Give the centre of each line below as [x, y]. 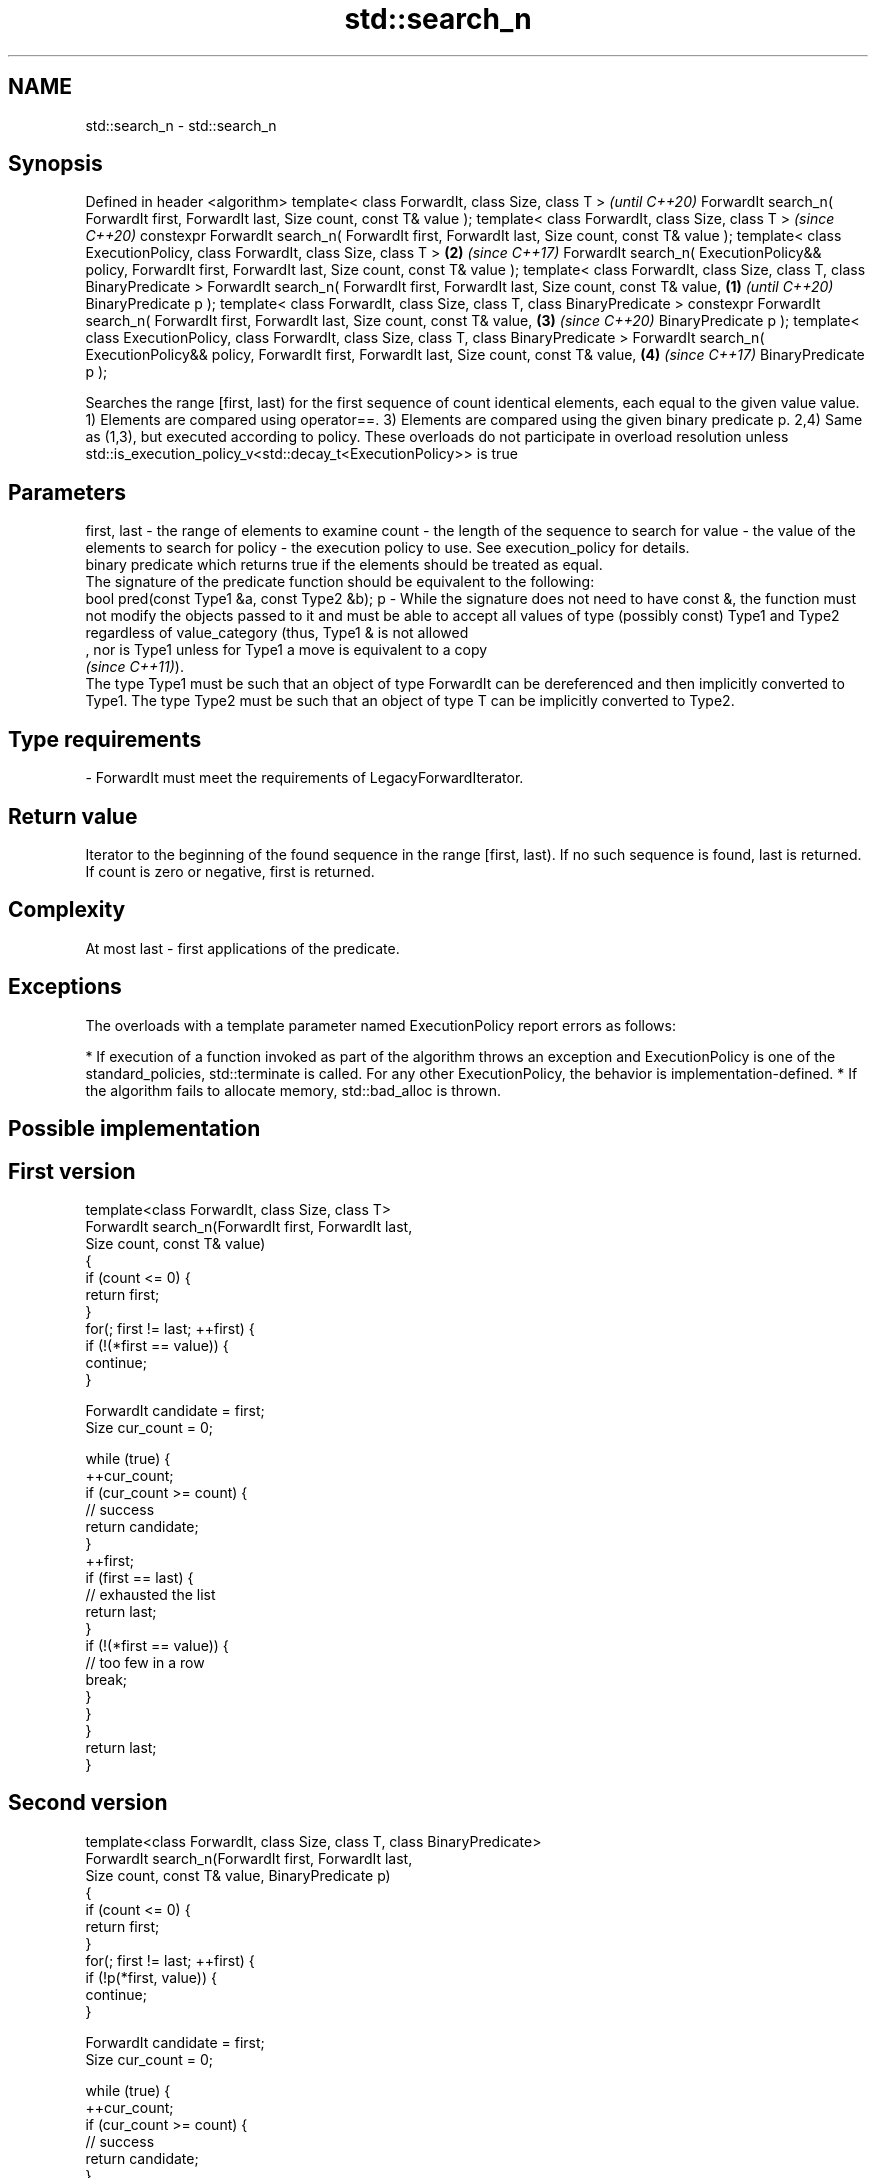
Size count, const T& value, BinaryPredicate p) [238, 1875]
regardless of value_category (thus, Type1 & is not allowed [277, 633]
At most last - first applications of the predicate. [242, 948]
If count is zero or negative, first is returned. [230, 871]
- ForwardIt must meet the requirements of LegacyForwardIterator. [304, 778]
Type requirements [105, 739]
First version [72, 1171]
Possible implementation [134, 1129]
